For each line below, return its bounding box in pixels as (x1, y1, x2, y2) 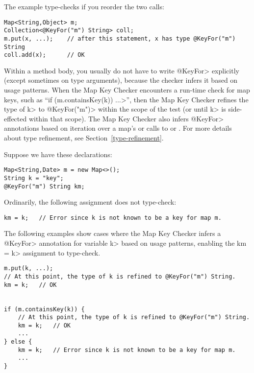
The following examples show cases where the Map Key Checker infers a (4, 228, 221, 238)
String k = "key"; (4, 174, 64, 182)
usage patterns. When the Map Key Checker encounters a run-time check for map (4, 85, 250, 95)
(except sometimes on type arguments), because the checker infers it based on (4, 75, 238, 85)
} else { (4, 338, 32, 346)
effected (4, 113, 27, 123)
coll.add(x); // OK (4, 51, 85, 59)
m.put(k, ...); (4, 265, 53, 272)
